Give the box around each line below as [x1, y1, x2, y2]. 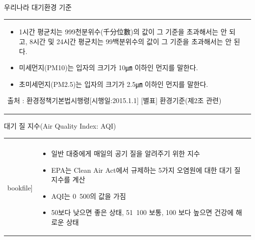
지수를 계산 [51, 174, 85, 185]
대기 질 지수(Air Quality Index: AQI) [4, 121, 116, 131]
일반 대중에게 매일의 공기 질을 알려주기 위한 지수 [51, 148, 200, 158]
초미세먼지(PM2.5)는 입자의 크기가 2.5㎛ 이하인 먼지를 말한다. [19, 79, 208, 89]
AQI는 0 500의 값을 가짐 [51, 190, 126, 201]
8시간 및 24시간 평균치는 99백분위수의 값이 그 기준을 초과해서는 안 [29, 36, 232, 46]
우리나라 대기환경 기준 [4, 2, 72, 12]
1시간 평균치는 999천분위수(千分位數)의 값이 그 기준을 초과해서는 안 [19, 27, 227, 37]
